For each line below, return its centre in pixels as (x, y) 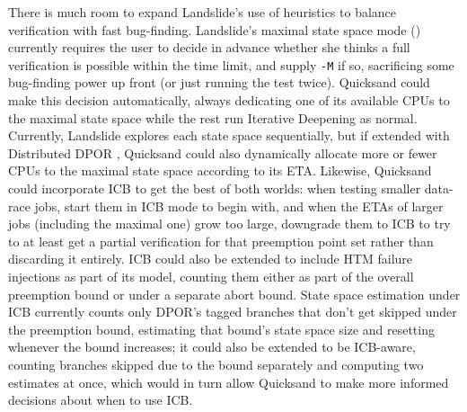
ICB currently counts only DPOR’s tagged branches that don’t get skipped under (233, 312)
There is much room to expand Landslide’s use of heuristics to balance (203, 12)
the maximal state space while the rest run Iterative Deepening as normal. (213, 117)
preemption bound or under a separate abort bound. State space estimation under (234, 294)
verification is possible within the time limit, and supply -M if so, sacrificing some (231, 64)
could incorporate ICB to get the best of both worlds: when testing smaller (215, 188)
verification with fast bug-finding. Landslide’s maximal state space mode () (215, 29)
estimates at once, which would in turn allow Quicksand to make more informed (229, 382)
